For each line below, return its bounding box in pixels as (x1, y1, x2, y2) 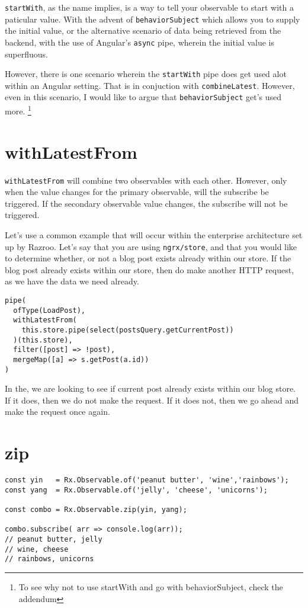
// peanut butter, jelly (5, 535, 102, 544)
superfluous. (5, 47, 48, 60)
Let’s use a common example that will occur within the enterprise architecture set (5, 228, 303, 241)
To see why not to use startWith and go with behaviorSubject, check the (18, 581, 283, 593)
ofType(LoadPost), (13, 306, 86, 315)
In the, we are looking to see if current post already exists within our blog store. (5, 382, 296, 395)
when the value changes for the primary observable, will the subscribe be (5, 185, 269, 198)
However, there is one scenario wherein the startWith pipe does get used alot (5, 68, 287, 80)
